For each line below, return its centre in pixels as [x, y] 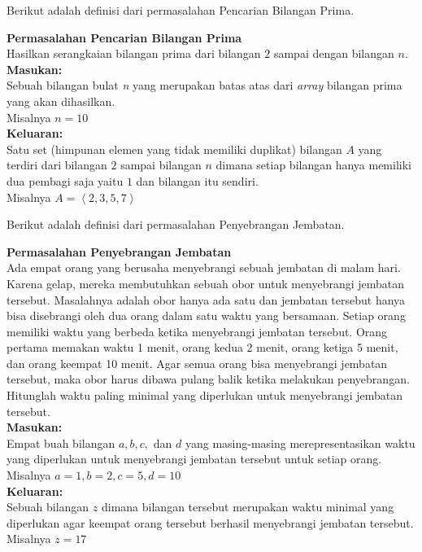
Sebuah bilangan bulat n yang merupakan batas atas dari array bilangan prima [204, 85]
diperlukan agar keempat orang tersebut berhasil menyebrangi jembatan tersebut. [210, 522]
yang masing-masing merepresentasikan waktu [300, 442]
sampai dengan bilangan [334, 53]
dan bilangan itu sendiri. [197, 180]
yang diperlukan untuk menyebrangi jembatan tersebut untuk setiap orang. [194, 459]
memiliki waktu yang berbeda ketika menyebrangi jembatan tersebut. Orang [197, 331]
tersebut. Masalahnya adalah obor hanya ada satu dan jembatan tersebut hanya [206, 299]
